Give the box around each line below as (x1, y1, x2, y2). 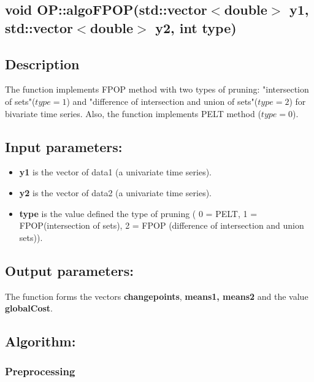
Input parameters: (5, 137, 123, 156)
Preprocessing (5, 364, 75, 379)
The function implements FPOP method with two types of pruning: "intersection (5, 83, 309, 96)
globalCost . (5, 302, 53, 315)
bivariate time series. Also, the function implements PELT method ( (5, 107, 261, 120)
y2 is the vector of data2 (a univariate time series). (19, 186, 212, 199)
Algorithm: (5, 332, 76, 351)
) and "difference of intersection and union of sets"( (66, 94, 258, 107)
